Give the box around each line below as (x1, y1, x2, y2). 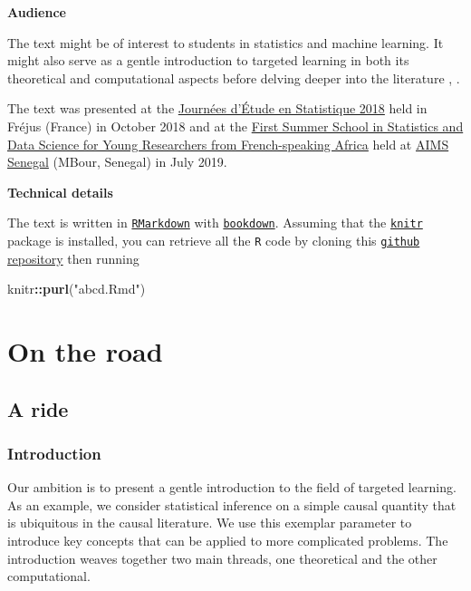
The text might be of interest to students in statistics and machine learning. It (7, 33, 444, 52)
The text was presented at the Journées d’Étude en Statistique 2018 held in (7, 99, 428, 118)
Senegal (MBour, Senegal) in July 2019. (7, 152, 227, 171)
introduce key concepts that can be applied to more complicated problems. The (7, 531, 448, 549)
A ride (7, 394, 69, 422)
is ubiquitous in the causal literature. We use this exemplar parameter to (7, 513, 412, 532)
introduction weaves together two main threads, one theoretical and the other (7, 548, 437, 567)
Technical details (7, 182, 113, 201)
